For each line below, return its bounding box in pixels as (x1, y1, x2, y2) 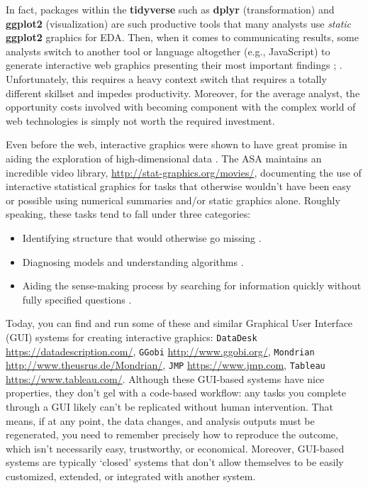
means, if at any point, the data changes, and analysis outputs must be (6, 413, 315, 428)
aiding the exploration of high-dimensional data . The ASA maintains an (6, 150, 322, 165)
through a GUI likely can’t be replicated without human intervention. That (6, 399, 333, 414)
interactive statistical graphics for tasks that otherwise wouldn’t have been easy (6, 179, 352, 194)
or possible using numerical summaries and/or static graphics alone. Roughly (6, 192, 340, 207)
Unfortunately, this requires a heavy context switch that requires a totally (6, 71, 327, 86)
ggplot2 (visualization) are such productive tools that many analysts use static (6, 16, 352, 30)
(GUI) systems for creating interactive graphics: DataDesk (6, 329, 257, 344)
